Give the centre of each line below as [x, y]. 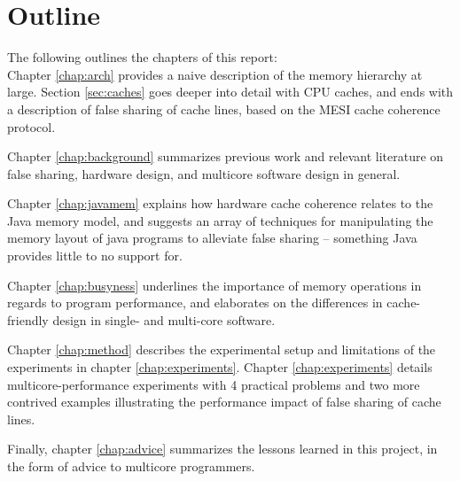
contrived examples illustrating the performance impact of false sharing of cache [224, 402]
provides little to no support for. [95, 256]
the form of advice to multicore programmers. [131, 466]
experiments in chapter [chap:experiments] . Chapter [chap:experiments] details [220, 367]
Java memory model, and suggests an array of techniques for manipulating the [220, 220]
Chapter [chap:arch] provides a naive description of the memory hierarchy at [215, 74]
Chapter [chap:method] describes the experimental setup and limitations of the [222, 349]
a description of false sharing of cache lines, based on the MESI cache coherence [224, 109]
